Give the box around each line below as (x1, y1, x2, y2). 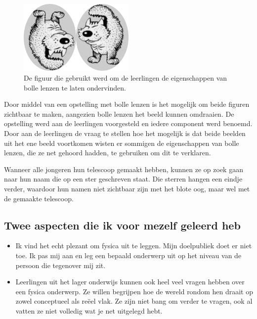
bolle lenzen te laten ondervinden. (24, 82, 126, 92)
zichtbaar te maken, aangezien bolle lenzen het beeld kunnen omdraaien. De (4, 108, 234, 119)
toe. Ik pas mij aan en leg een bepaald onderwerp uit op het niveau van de (15, 250, 242, 260)
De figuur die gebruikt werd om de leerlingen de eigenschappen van (24, 73, 227, 83)
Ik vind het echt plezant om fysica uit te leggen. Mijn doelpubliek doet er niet (15, 240, 252, 251)
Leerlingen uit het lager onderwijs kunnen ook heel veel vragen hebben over (15, 276, 245, 287)
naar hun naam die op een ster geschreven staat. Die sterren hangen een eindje (4, 174, 243, 184)
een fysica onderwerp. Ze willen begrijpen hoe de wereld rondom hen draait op (15, 286, 254, 296)
